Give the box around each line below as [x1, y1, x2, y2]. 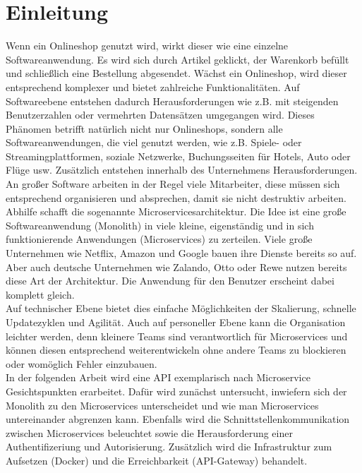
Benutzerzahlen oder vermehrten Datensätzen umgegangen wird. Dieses [6, 107, 315, 122]
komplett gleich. [6, 287, 75, 301]
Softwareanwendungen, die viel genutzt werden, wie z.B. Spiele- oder [6, 135, 302, 150]
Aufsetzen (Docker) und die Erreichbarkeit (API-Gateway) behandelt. [6, 453, 308, 467]
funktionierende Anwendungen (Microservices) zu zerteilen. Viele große [6, 232, 313, 246]
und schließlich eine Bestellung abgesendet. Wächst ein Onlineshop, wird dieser [6, 66, 347, 80]
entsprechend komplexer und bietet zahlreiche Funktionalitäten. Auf [6, 79, 300, 94]
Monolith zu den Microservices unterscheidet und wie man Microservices [6, 397, 319, 412]
